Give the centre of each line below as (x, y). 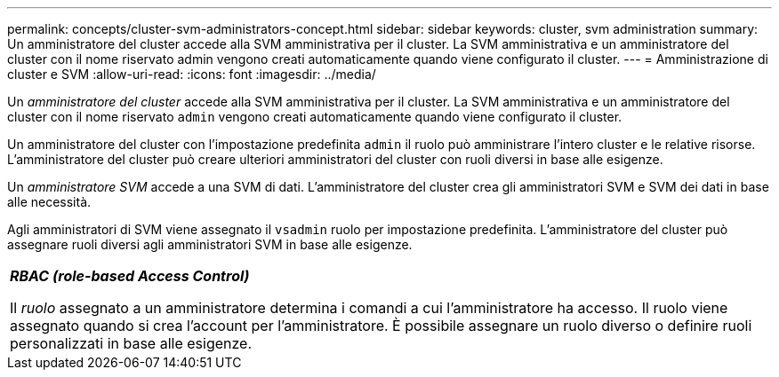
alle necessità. (49, 202)
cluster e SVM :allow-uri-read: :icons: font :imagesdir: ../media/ (192, 74)
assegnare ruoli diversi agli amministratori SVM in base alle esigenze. (210, 244)
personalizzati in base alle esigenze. (131, 343)
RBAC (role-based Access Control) (130, 276)
